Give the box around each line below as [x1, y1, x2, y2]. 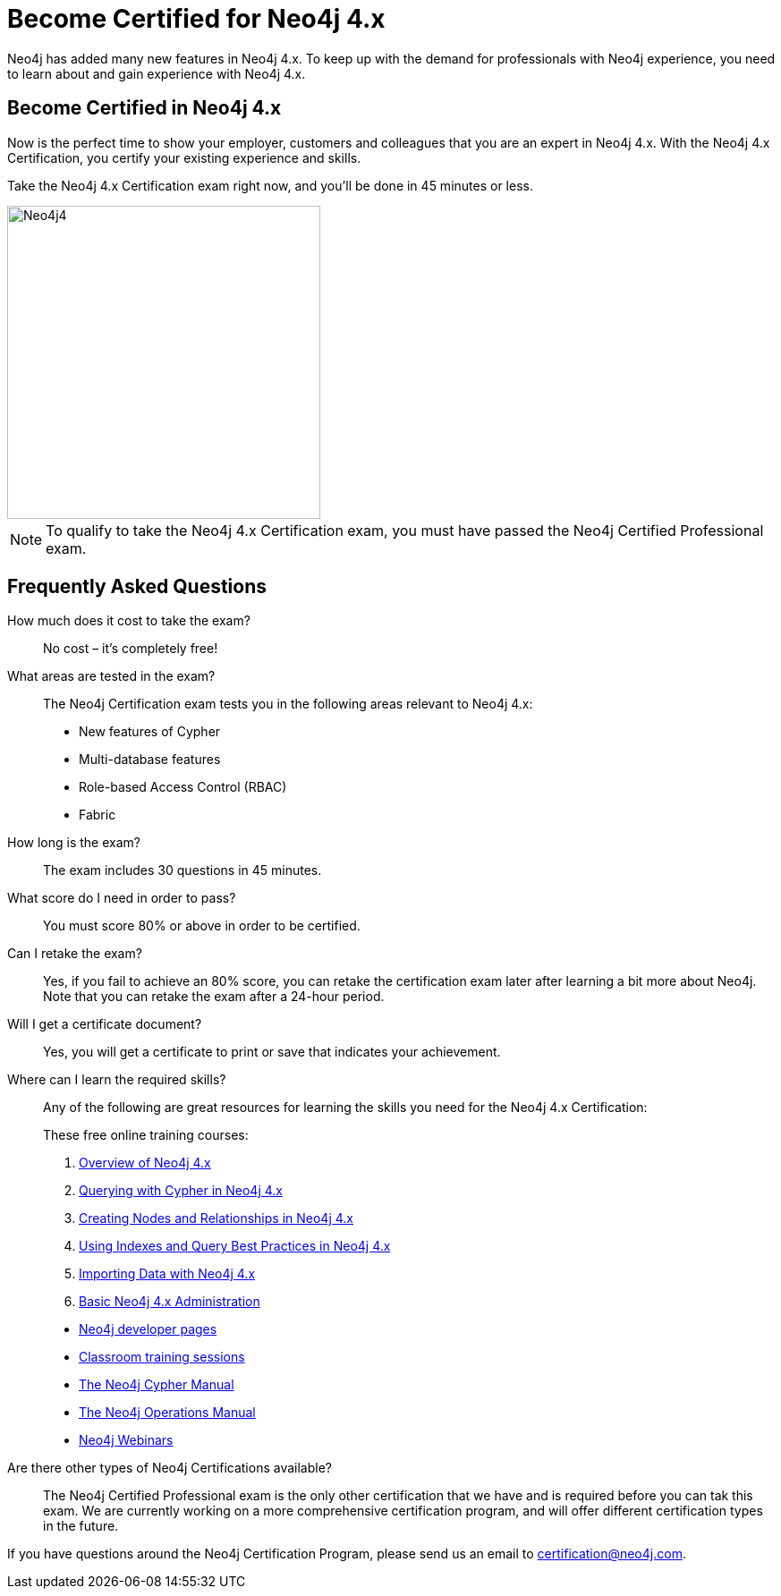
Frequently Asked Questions [7, 575, 267, 598]
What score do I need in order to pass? [7, 890, 236, 906]
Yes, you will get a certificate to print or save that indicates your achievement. [43, 1044, 501, 1060]
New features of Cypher [79, 724, 221, 740]
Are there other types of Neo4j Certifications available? [7, 1460, 332, 1476]
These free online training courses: [43, 1127, 249, 1143]
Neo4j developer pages [79, 1321, 217, 1337]
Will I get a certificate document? [7, 1016, 202, 1032]
